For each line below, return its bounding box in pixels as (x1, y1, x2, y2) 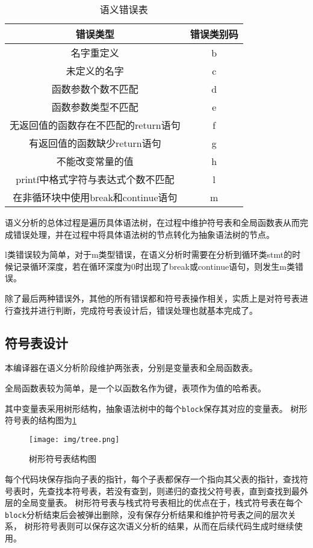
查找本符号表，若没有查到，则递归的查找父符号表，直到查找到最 (46, 484, 300, 497)
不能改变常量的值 (56, 154, 134, 168)
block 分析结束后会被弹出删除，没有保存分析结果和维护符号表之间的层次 (5, 508, 288, 520)
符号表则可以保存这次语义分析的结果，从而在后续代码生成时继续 (41, 520, 294, 532)
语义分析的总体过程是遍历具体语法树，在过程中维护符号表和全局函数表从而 (5, 216, 300, 228)
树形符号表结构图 (29, 452, 96, 465)
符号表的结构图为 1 (5, 414, 76, 426)
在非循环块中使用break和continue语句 (13, 190, 178, 204)
